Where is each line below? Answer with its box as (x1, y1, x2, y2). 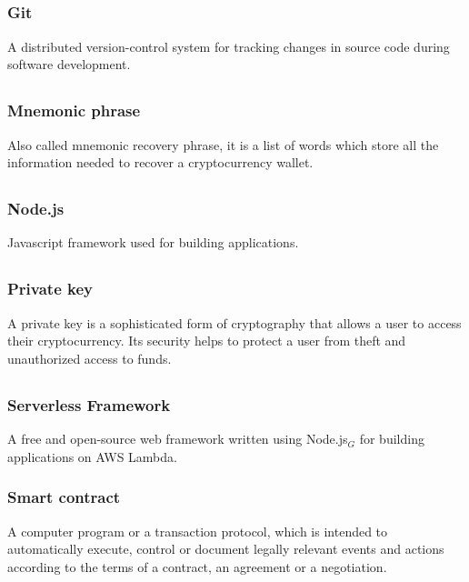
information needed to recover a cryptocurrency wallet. (7, 153, 314, 172)
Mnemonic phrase (7, 99, 141, 122)
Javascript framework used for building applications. (7, 233, 299, 252)
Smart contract (7, 486, 121, 508)
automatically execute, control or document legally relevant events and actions (7, 539, 444, 558)
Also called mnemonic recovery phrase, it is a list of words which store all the (7, 135, 439, 154)
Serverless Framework (7, 393, 171, 416)
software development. (7, 55, 131, 74)
